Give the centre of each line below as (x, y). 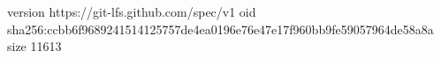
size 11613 (34, 46)
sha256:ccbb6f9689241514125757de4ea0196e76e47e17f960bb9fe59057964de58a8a (220, 29)
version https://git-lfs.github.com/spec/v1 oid (132, 11)
